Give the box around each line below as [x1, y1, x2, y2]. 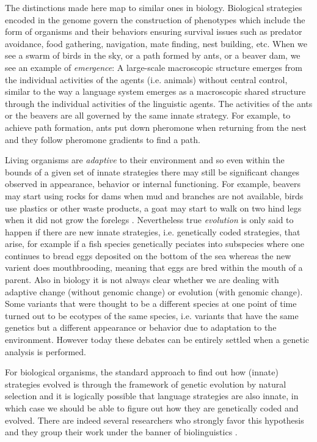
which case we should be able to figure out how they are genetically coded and [5, 402, 299, 414]
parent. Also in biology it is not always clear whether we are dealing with [5, 273, 279, 286]
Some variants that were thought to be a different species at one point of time [5, 297, 297, 310]
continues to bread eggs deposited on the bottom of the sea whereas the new [5, 249, 291, 262]
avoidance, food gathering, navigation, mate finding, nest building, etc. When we [5, 37, 307, 50]
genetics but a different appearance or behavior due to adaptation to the [5, 321, 277, 334]
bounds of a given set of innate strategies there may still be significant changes [5, 165, 300, 178]
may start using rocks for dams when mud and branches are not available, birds [5, 189, 304, 202]
